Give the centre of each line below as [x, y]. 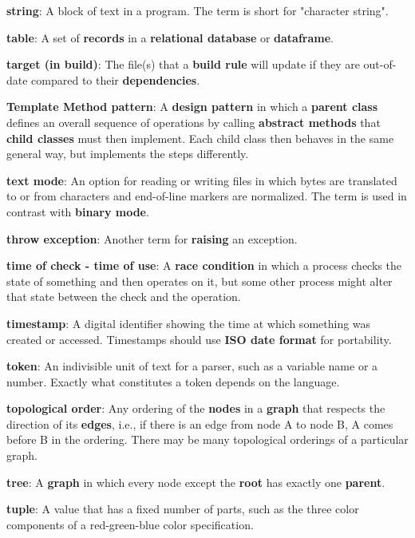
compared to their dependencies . [116, 79]
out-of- [380, 64]
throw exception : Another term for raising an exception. [152, 238]
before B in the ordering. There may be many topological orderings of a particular [207, 439]
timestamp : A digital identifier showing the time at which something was [189, 323]
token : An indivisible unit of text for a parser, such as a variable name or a [192, 366]
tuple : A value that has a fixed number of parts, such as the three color [183, 509]
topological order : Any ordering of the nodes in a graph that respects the [196, 408]
